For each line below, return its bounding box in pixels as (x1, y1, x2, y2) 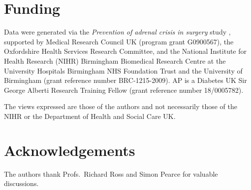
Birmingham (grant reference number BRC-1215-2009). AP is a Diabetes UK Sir (4, 75, 247, 85)
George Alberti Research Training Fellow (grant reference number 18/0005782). (4, 84, 244, 95)
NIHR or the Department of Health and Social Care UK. (4, 111, 176, 121)
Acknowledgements (4, 140, 135, 160)
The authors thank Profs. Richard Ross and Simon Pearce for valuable (4, 168, 218, 179)
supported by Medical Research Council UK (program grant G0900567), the (4, 36, 234, 46)
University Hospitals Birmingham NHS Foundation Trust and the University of (4, 65, 243, 76)
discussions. (4, 178, 39, 189)
